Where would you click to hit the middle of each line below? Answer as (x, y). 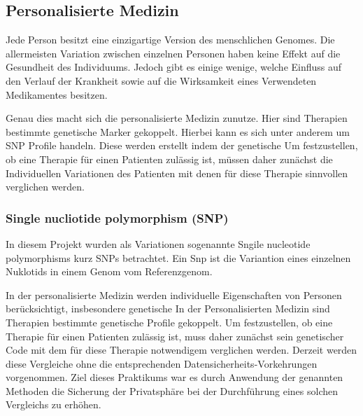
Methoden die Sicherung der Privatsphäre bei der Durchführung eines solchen (172, 390)
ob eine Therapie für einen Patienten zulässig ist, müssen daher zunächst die (169, 159)
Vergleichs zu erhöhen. (54, 404)
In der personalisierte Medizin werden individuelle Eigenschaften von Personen (174, 294)
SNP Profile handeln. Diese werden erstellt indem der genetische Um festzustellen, (182, 145)
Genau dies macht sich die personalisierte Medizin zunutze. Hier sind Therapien (177, 118)
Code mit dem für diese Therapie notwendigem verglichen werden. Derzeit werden (181, 350)
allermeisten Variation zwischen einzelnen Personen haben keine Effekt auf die (173, 53)
